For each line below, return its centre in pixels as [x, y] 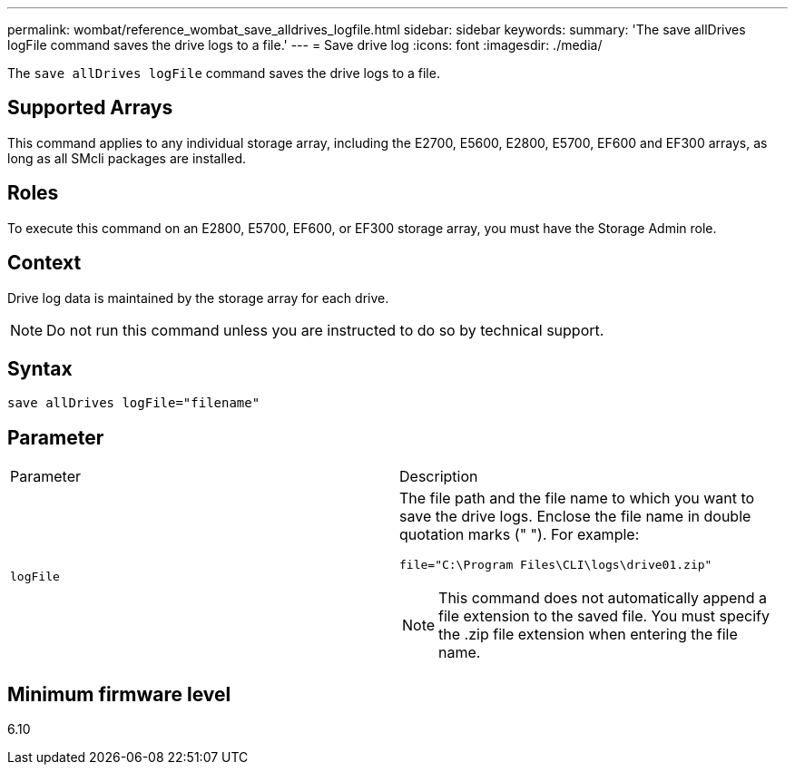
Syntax [40, 368]
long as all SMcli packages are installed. [127, 158]
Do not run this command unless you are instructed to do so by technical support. [325, 330]
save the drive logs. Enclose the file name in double [575, 517]
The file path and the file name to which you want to [577, 498]
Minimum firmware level [119, 694]
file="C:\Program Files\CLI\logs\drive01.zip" [556, 565]
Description [439, 477]
